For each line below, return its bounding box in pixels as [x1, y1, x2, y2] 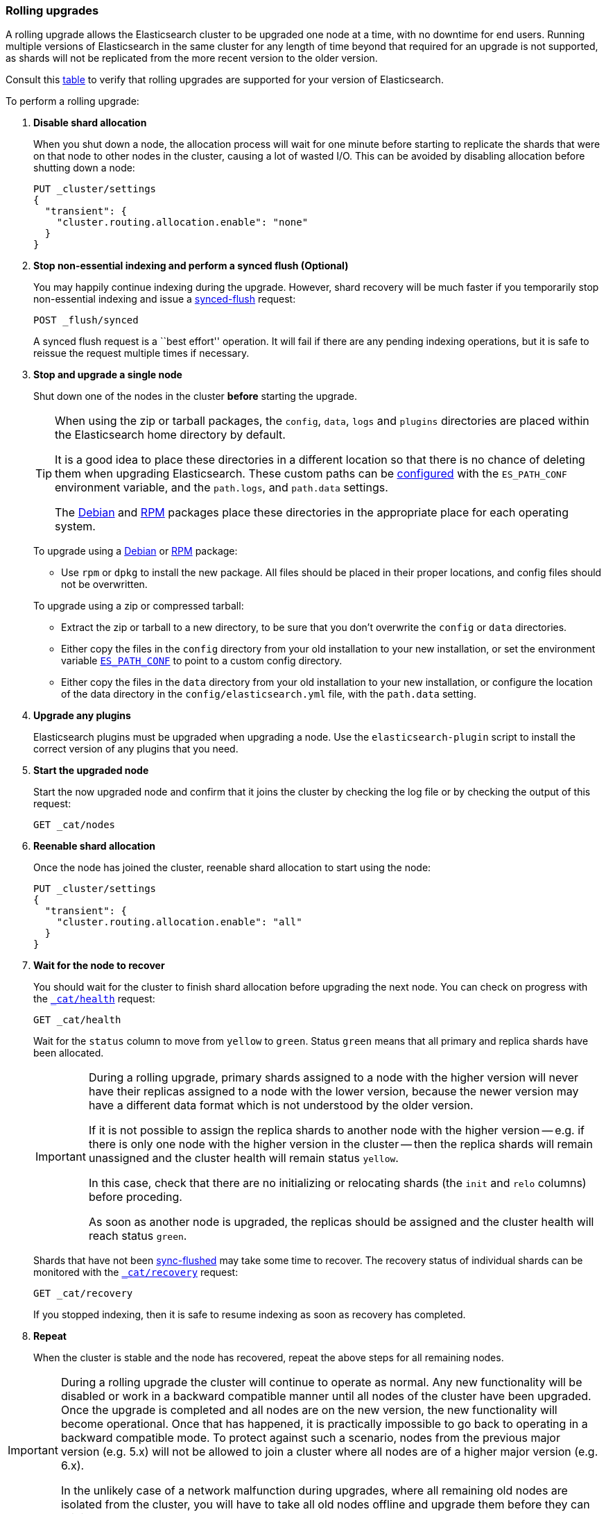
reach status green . [88, 1229, 187, 1243]
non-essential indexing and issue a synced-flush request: [33, 293, 296, 305]
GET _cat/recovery [33, 1288, 133, 1299]
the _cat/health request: [33, 993, 155, 1005]
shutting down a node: [33, 162, 135, 174]
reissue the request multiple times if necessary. [33, 347, 250, 360]
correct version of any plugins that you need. [33, 743, 239, 755]
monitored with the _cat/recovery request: [33, 1266, 239, 1279]
